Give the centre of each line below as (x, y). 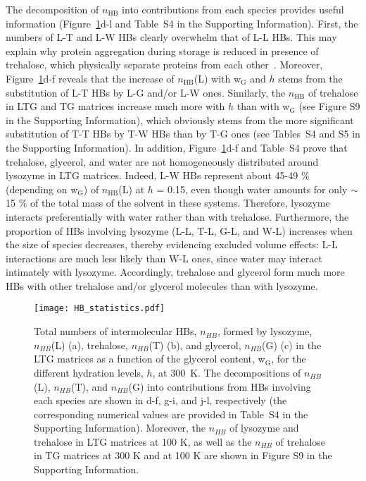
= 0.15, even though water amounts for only (252, 189)
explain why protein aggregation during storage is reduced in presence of (162, 50)
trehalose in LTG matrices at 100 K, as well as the (143, 441)
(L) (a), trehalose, (89, 345)
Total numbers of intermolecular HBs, (115, 331)
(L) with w (217, 78)
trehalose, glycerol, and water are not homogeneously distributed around (162, 161)
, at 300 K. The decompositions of (227, 372)
